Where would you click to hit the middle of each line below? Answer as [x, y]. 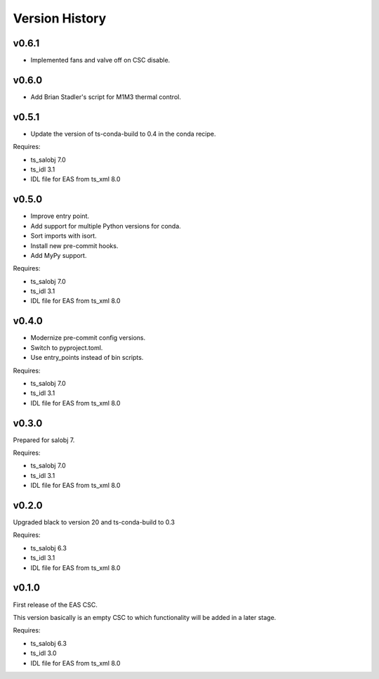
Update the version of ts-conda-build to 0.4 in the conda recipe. [124, 134]
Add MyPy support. [59, 255]
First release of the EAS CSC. [55, 604]
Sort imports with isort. [64, 236]
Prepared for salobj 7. [44, 440]
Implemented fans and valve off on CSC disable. [100, 60]
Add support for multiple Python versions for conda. [106, 226]
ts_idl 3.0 [44, 653]
